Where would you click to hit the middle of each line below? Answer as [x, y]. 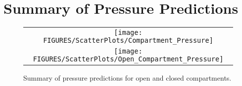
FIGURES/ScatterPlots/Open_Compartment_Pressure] [128, 59]
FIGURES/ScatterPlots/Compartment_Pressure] [128, 41]
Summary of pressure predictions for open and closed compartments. [127, 78]
